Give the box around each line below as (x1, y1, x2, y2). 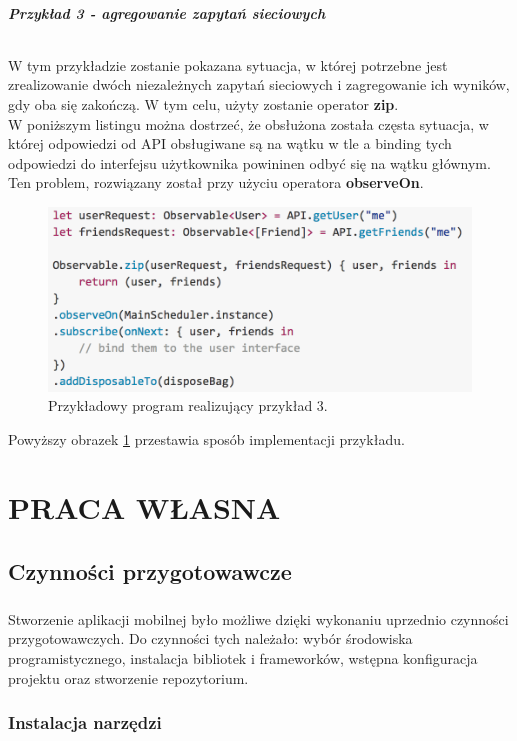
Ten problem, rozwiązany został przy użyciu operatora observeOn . (8, 172, 424, 193)
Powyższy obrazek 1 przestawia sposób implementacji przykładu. (8, 428, 405, 449)
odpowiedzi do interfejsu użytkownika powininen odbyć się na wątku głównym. (8, 152, 491, 173)
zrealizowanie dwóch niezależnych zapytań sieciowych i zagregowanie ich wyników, (8, 74, 510, 95)
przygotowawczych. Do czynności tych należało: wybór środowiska (8, 628, 413, 649)
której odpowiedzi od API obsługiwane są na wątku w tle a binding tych (8, 133, 452, 154)
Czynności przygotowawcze (8, 556, 292, 587)
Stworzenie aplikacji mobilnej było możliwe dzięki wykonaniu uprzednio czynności (8, 608, 509, 629)
